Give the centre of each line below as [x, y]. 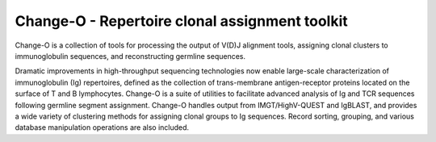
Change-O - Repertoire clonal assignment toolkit [182, 21]
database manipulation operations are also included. [102, 127]
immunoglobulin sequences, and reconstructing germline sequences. [130, 56]
